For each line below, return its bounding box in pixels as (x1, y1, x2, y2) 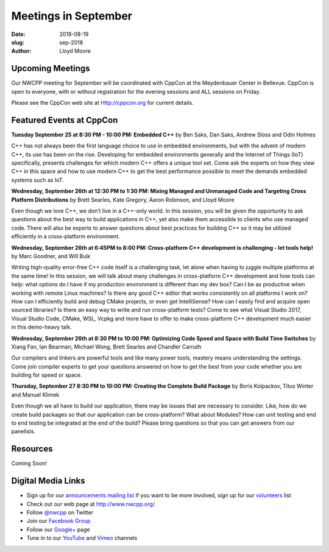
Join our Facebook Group (26, 517, 91, 525)
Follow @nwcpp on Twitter (26, 509, 94, 516)
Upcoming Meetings (11, 63, 91, 74)
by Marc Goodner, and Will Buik (11, 253, 91, 260)
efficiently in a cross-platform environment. (11, 233, 120, 240)
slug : (11, 38, 24, 46)
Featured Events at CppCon (11, 115, 118, 125)
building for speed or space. (11, 372, 82, 379)
